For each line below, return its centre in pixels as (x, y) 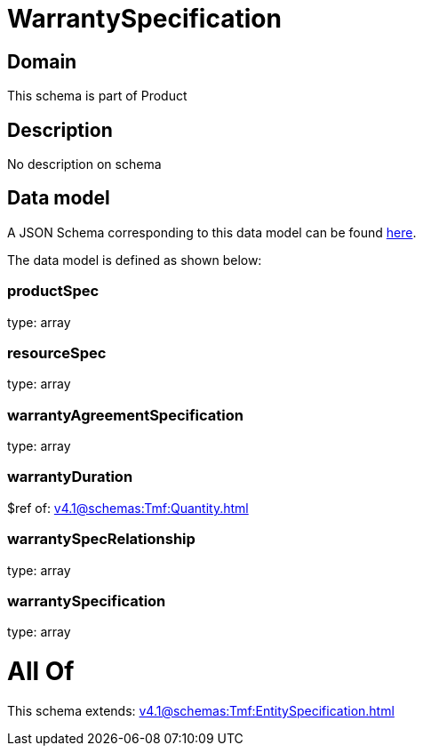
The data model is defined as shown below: (135, 260)
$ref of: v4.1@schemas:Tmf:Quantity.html (128, 508)
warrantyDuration (70, 477)
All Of (41, 672)
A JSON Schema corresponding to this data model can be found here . (212, 232)
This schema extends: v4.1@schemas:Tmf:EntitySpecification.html (201, 710)
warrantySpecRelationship (101, 539)
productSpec (53, 291)
